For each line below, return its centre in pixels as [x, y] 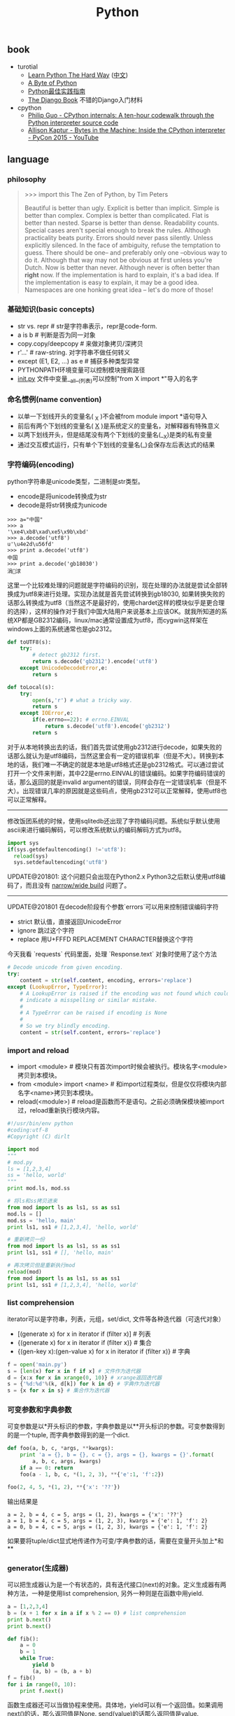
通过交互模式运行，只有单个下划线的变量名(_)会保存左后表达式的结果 [116, 445]
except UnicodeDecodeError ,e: [64, 668]
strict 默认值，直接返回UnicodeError [69, 922]
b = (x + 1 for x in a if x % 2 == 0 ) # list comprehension [97, 1613]
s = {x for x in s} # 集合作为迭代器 [58, 1390]
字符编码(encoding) [41, 465]
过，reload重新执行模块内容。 [60, 1110]
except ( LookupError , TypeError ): [58, 987]
